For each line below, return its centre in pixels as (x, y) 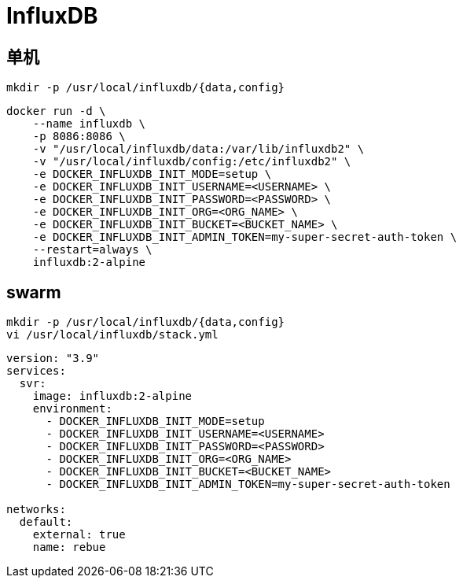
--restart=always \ (92, 250)
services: (36, 371)
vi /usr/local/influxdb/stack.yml (112, 335)
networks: (36, 510)
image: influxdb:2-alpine (112, 396)
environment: (72, 409)
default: (46, 522)
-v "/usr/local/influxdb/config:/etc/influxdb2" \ (192, 162)
